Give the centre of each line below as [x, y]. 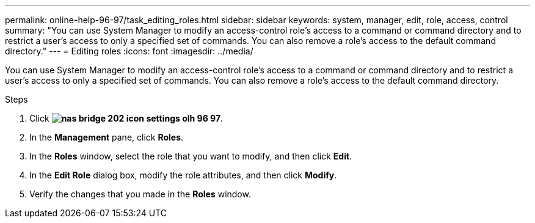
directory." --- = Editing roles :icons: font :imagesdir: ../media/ [129, 51]
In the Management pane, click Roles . [107, 137]
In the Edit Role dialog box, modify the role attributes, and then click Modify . [183, 175]
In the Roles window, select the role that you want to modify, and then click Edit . [191, 156]
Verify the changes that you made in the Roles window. [140, 194]
